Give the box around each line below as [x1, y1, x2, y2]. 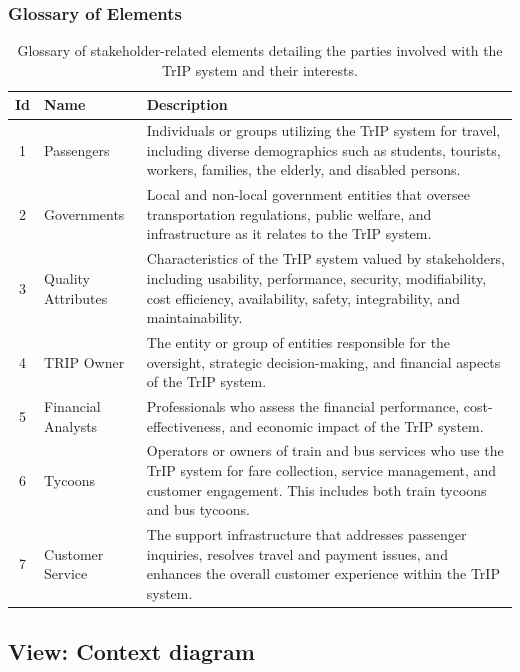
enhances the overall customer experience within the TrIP [146, 563, 500, 584]
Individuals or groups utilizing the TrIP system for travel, [146, 120, 501, 141]
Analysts [44, 415, 98, 436]
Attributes [44, 287, 108, 308]
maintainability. [146, 307, 243, 328]
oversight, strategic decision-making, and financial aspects [146, 351, 501, 372]
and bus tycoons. [146, 499, 250, 520]
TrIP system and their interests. [162, 59, 358, 80]
